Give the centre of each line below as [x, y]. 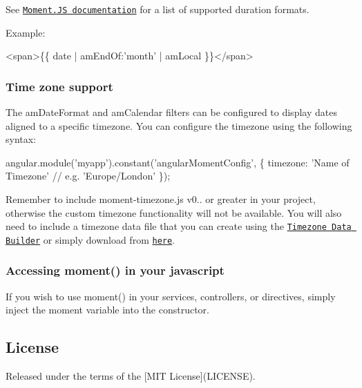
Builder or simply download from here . [90, 239]
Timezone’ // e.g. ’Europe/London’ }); [88, 176]
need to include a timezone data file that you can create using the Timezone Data [179, 226]
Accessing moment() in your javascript [115, 270]
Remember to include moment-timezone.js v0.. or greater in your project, [161, 199]
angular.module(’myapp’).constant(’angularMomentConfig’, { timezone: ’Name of [178, 162]
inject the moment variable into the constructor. [107, 310]
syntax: [21, 139]
